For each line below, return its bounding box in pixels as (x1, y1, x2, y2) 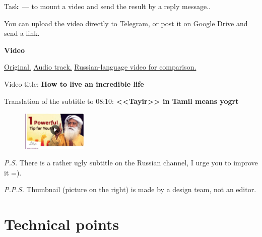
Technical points (4, 214, 119, 234)
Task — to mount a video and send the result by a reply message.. (4, 1, 211, 11)
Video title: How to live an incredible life (4, 78, 144, 89)
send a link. (4, 28, 40, 38)
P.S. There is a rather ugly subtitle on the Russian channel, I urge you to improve (4, 157, 258, 168)
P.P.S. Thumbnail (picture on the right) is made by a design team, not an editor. (4, 184, 256, 195)
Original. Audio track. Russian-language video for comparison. (4, 62, 196, 72)
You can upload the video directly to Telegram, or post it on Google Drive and (4, 18, 248, 28)
